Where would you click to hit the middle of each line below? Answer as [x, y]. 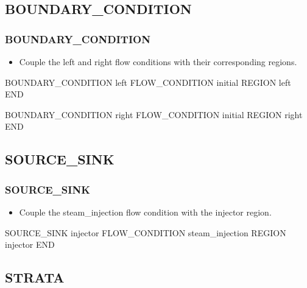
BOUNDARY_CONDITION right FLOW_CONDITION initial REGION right [154, 114]
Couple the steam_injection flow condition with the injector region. [145, 212]
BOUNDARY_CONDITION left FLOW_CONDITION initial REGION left [148, 82]
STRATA [35, 277]
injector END [30, 244]
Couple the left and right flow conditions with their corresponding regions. [158, 61]
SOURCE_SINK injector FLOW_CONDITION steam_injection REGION [146, 232]
